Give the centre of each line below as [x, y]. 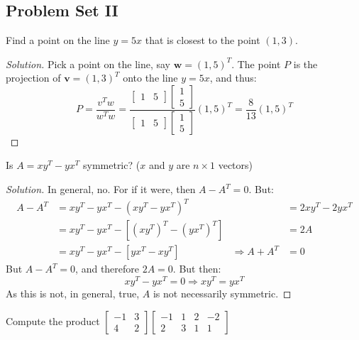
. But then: [197, 269]
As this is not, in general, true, [73, 293]
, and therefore [107, 269]
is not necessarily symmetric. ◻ [222, 293]
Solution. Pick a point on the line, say [88, 64]
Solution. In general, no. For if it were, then [101, 189]
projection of [33, 78]
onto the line [150, 78]
